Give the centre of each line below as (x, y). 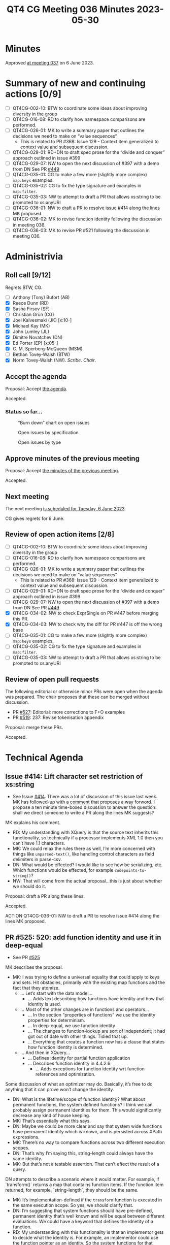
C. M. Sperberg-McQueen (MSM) (47, 349)
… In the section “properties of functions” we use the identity (92, 1015)
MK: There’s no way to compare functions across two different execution (89, 1142)
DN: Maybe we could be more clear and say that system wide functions (87, 1126)
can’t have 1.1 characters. (39, 843)
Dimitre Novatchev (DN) (38, 337)
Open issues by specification (48, 433)
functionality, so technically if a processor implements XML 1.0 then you (88, 838)
